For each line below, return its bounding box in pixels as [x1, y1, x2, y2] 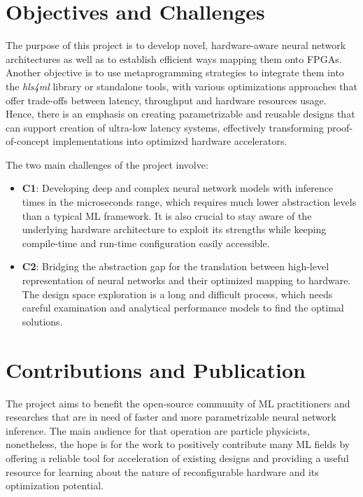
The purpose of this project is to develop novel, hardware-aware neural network [6, 38, 346, 52]
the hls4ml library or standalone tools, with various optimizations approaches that [6, 78, 357, 93]
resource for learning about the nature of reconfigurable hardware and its [6, 464, 319, 479]
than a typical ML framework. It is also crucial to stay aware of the [22, 208, 312, 223]
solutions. [22, 314, 63, 328]
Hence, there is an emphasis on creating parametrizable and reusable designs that [6, 106, 355, 121]
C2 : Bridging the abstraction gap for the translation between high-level [22, 259, 329, 274]
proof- [327, 120, 353, 134]
